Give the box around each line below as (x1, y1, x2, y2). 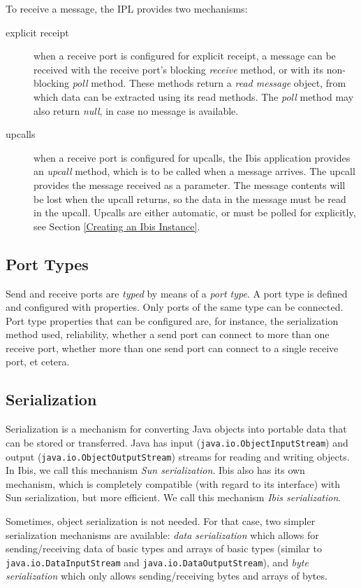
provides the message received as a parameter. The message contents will (34, 177, 346, 192)
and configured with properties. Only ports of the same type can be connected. (6, 300, 344, 314)
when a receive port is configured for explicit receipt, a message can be (34, 48, 336, 63)
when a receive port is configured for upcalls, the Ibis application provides (34, 150, 351, 164)
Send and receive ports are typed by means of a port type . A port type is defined (6, 286, 348, 300)
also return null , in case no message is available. (34, 103, 239, 118)
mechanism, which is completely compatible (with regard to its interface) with (6, 476, 341, 491)
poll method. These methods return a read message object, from (72, 76, 346, 90)
